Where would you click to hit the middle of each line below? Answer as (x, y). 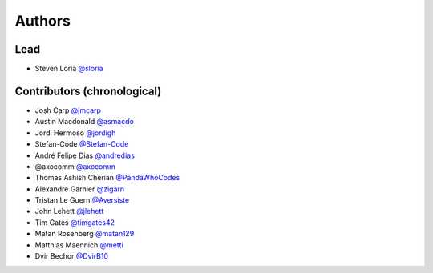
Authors (43, 21)
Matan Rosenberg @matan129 (85, 234)
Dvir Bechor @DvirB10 (71, 256)
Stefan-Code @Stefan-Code (82, 144)
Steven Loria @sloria (69, 69)
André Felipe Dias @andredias (85, 155)
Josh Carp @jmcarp (68, 110)
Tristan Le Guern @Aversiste (82, 200)
